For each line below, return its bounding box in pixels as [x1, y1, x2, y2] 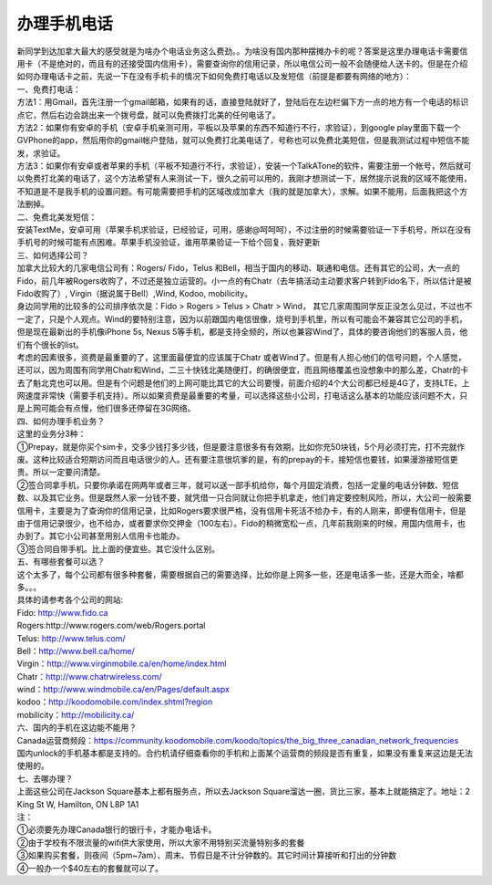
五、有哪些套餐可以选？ [16, 557, 105, 567]
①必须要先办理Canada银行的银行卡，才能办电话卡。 [16, 824, 218, 835]
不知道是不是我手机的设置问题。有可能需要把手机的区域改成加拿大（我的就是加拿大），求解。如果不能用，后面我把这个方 [16, 185, 468, 196]
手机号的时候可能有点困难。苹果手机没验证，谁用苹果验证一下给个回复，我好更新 [16, 237, 321, 248]
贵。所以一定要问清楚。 [16, 466, 105, 478]
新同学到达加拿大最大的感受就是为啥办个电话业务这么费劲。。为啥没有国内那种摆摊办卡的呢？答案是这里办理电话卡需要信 [16, 46, 468, 57]
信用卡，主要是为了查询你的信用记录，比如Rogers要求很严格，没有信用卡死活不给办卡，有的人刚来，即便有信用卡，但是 [16, 505, 466, 515]
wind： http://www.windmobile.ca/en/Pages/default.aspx [16, 684, 230, 695]
